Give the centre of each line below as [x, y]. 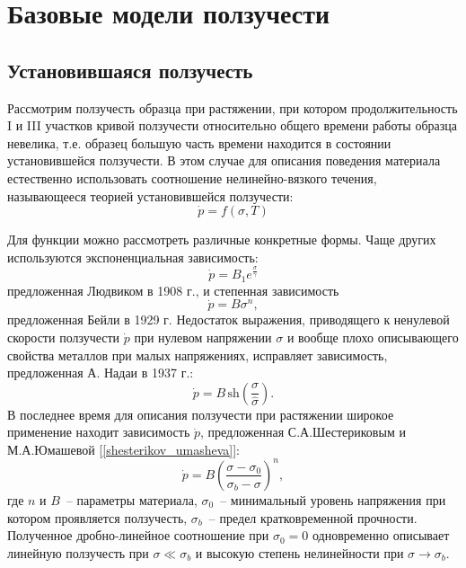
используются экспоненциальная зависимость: [133, 257]
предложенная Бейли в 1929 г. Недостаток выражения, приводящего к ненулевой [229, 319]
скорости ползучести [64, 337]
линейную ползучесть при [78, 552]
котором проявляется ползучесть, [97, 517]
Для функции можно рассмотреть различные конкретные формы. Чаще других [222, 240]
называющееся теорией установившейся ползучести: [150, 195]
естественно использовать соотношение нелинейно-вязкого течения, [192, 177]
